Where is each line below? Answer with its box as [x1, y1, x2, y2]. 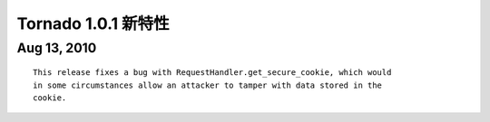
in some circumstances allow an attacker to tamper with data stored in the [33, 80, 383, 90]
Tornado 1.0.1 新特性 [16, 14, 170, 33]
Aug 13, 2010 [16, 40, 97, 56]
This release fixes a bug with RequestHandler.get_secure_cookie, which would [33, 68, 392, 78]
